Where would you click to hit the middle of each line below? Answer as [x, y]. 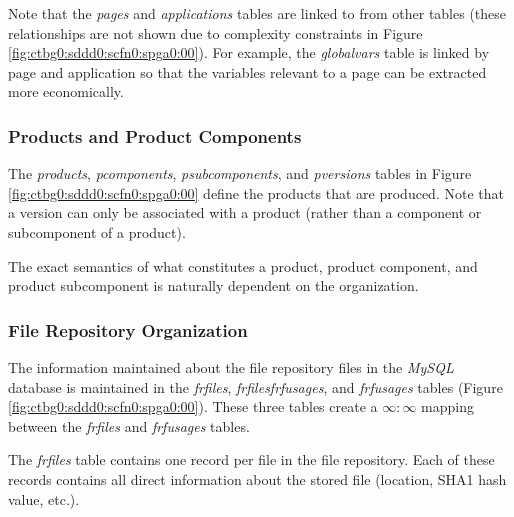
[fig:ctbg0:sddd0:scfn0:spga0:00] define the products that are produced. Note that [256, 192]
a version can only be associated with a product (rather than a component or [245, 212]
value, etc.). [44, 498]
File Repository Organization [128, 329]
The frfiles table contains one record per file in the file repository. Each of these [251, 459]
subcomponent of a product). [97, 231]
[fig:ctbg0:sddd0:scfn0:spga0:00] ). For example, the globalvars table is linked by [249, 52]
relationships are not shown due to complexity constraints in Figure [215, 32]
